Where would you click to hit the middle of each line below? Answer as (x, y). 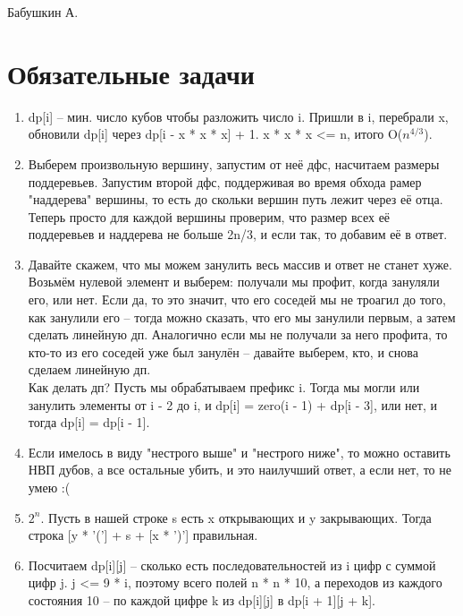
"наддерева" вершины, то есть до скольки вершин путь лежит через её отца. (236, 199)
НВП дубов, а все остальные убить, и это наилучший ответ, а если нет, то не (240, 470)
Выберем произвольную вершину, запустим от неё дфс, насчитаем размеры (234, 163)
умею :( (49, 487)
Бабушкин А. (43, 12)
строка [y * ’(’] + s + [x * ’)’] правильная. (143, 535)
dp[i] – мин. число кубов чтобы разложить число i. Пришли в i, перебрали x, (238, 116)
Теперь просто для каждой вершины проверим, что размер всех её (209, 216)
